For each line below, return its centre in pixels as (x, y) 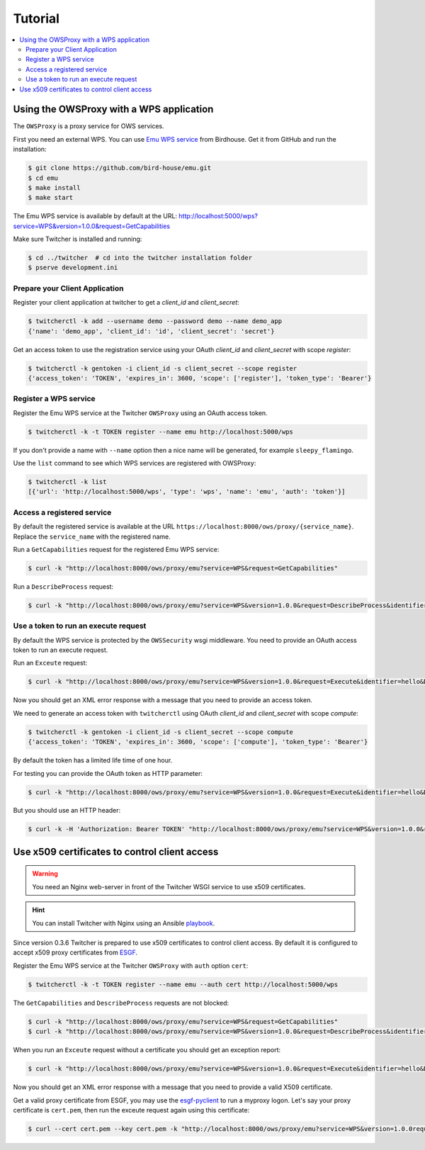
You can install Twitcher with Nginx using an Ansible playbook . (124, 923)
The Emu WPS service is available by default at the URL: (95, 216)
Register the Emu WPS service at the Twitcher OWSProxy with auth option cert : (131, 965)
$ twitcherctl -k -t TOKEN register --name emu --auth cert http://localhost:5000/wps (183, 984)
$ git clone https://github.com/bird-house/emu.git (120, 168)
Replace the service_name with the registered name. (92, 536)
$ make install (54, 187)
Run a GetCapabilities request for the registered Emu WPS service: (116, 549)
